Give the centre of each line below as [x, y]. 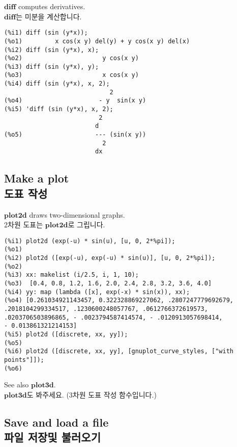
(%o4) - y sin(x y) [75, 101]
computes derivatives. [52, 6]
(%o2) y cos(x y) [71, 58]
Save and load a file [56, 422]
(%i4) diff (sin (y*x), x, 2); [57, 84]
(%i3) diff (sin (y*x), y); [52, 67]
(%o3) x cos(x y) [71, 75]
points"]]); [24, 360]
